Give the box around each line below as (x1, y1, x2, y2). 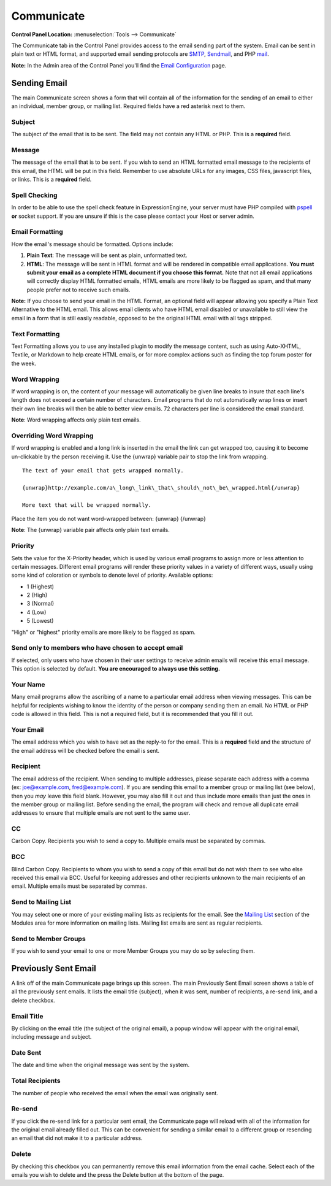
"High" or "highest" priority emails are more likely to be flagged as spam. (11, 628, 196, 636)
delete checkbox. (11, 996, 55, 1004)
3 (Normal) (26, 600, 55, 607)
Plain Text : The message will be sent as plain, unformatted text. (26, 252, 188, 259)
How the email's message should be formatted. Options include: (11, 240, 174, 248)
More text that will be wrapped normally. (22, 501, 152, 509)
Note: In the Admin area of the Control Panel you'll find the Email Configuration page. (11, 61, 227, 69)
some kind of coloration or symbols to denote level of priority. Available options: (11, 571, 213, 579)
